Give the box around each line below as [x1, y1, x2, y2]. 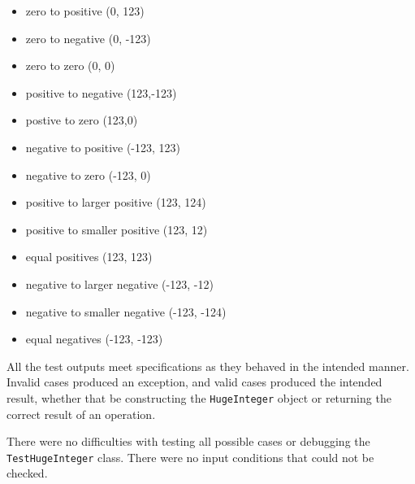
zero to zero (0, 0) [25, 57, 115, 74]
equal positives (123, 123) [25, 248, 153, 265]
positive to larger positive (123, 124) [25, 194, 206, 211]
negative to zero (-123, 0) [25, 166, 151, 183]
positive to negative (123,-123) [25, 84, 177, 101]
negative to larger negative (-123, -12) [25, 275, 214, 292]
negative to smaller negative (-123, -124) [25, 303, 227, 320]
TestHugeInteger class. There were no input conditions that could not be [6, 448, 374, 465]
